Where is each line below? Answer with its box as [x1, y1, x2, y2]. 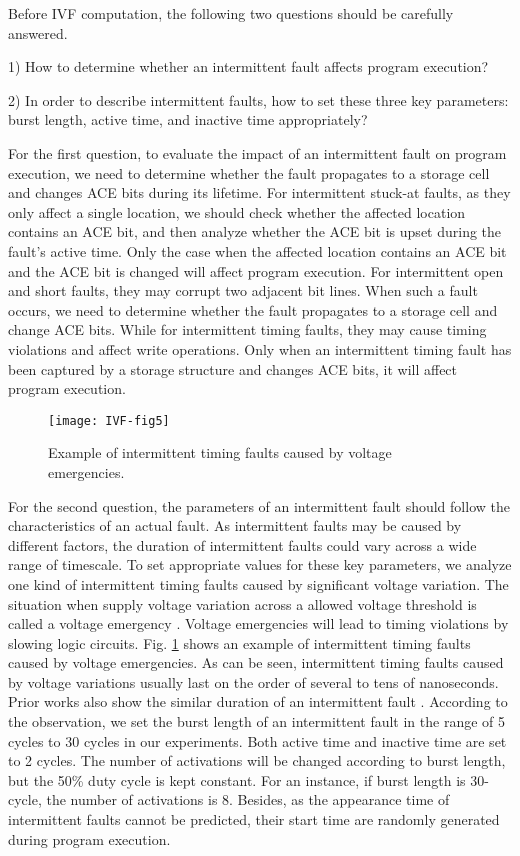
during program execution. [8, 828, 171, 849]
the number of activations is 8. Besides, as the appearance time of [46, 789, 450, 810]
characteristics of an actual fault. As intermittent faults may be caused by [8, 515, 462, 536]
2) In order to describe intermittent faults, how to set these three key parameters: [8, 89, 509, 110]
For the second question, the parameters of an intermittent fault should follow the [8, 495, 510, 516]
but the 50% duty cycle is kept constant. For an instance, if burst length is [8, 769, 466, 790]
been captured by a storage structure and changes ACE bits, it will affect [8, 358, 458, 379]
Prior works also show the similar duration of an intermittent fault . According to [8, 691, 508, 712]
